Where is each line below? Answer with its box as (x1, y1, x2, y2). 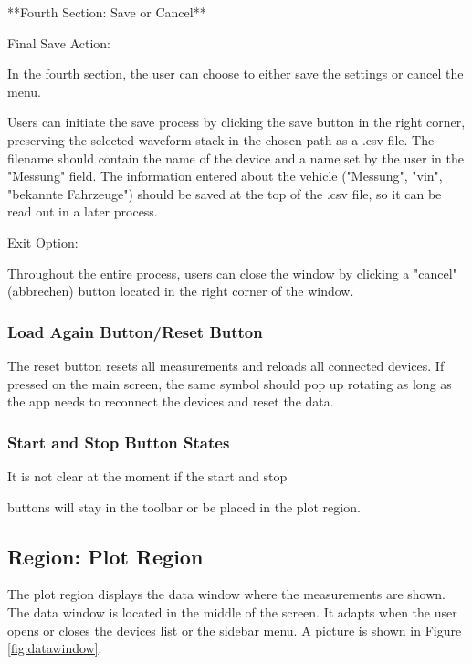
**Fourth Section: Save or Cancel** (7, 3, 206, 21)
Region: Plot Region (7, 542, 204, 570)
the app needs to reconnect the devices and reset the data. (7, 392, 334, 411)
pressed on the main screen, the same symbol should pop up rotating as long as (7, 374, 452, 393)
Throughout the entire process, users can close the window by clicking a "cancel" (7, 263, 457, 282)
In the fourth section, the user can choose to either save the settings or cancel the (7, 64, 464, 83)
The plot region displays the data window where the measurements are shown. (7, 585, 446, 604)
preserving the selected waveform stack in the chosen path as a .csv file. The (7, 130, 435, 149)
